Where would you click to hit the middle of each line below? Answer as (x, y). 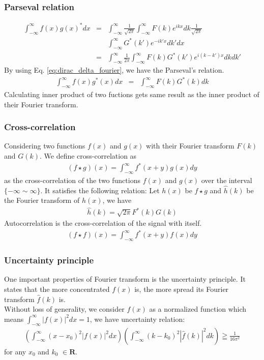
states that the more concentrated (57, 289)
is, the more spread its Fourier (182, 289)
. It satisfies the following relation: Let (100, 190)
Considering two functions (45, 146)
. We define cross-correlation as (88, 156)
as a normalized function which (198, 309)
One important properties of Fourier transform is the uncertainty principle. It (125, 279)
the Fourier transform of (42, 200)
